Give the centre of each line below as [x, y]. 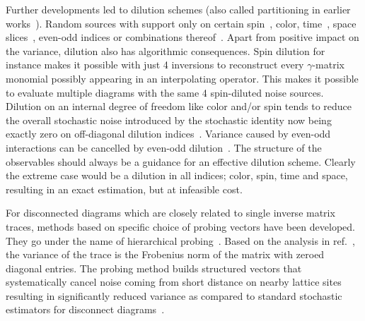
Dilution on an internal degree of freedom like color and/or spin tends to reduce [179, 106]
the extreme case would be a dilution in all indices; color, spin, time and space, [177, 175]
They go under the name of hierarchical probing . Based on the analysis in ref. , [180, 240]
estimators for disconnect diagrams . [85, 309]
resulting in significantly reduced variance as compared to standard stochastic [174, 295]
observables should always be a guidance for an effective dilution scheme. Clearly [181, 161]
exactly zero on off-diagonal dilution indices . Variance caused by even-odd [168, 134]
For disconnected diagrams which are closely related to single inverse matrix [170, 213]
